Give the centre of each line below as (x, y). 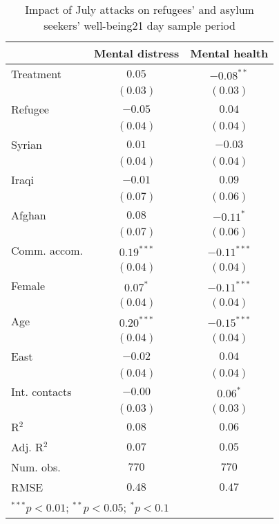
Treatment (36, 74)
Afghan (29, 215)
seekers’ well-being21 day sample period (139, 25)
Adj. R (27, 447)
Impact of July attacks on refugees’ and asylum (139, 9)
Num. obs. (36, 467)
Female (28, 286)
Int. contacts (41, 391)
